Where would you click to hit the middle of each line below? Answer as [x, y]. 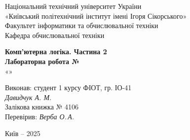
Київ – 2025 [23, 133]
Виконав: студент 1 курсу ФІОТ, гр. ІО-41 [68, 87]
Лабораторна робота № [42, 61]
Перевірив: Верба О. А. [40, 116]
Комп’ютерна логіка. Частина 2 [56, 52]
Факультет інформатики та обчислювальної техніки [82, 25]
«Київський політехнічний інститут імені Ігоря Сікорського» [96, 16]
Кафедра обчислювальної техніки [55, 35]
